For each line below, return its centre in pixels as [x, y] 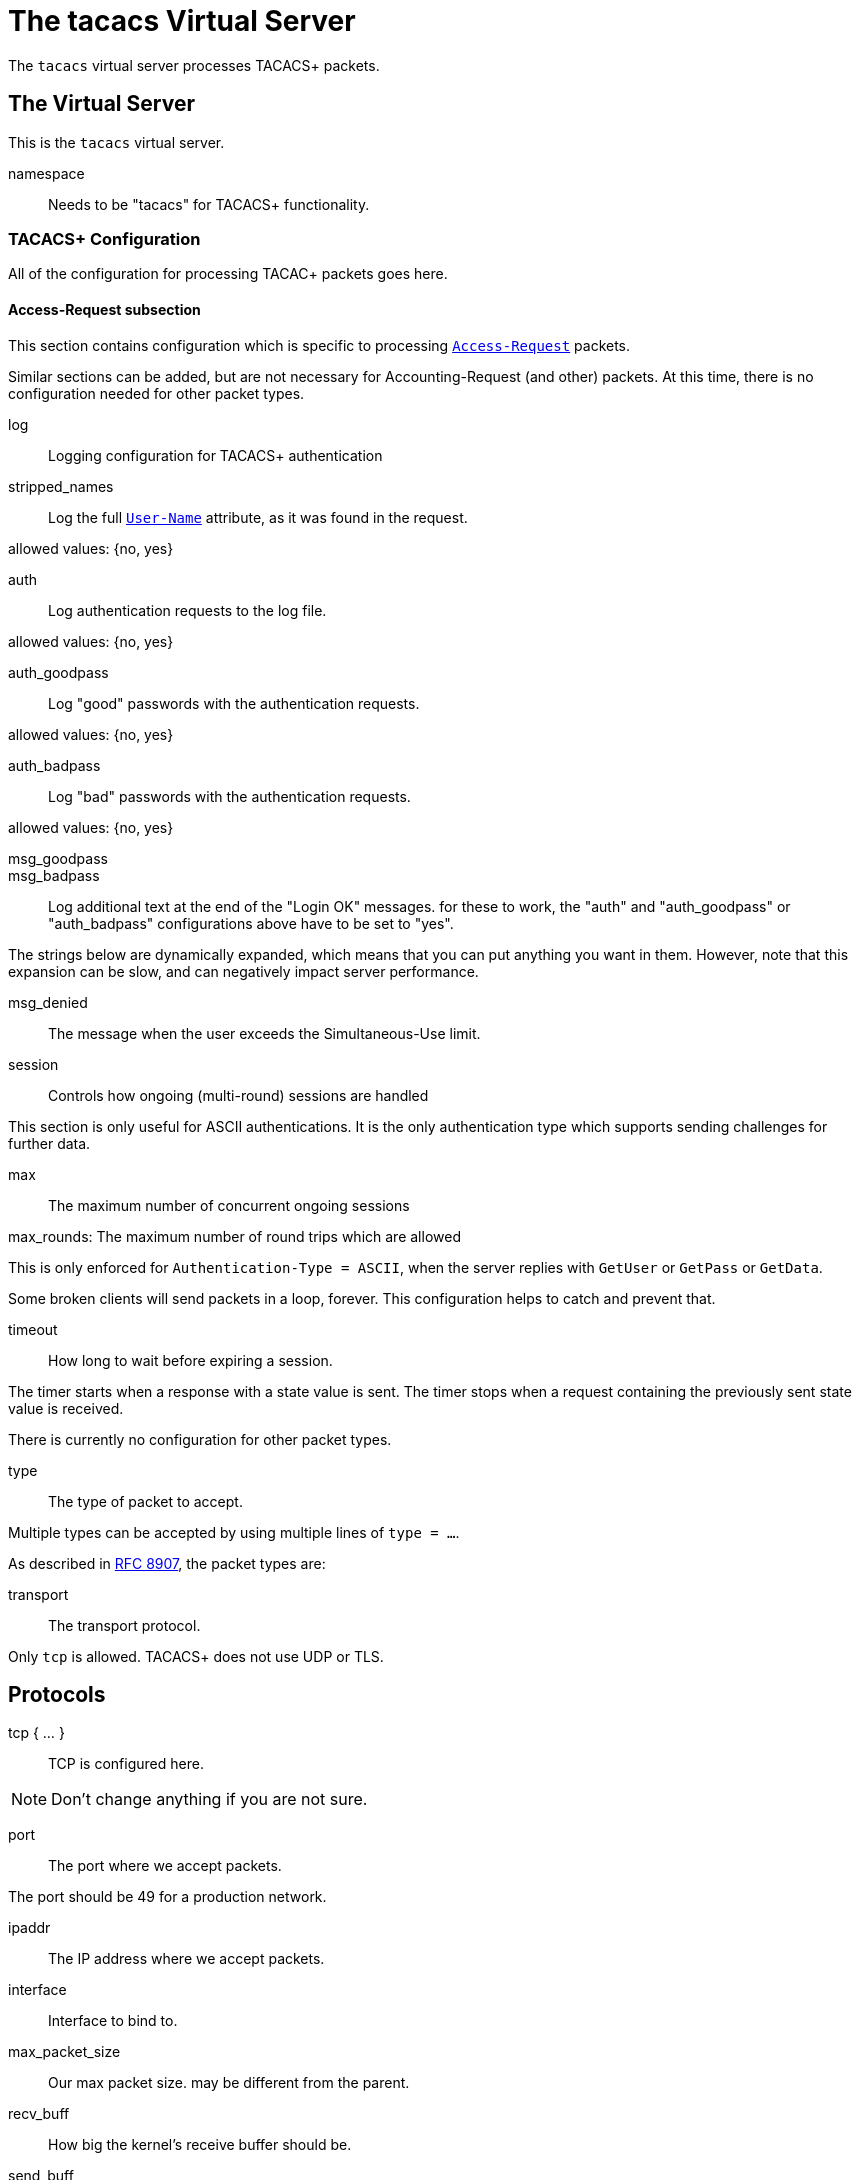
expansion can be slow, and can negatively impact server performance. [243, 971]
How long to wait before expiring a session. [190, 1360]
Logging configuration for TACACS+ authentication [215, 455]
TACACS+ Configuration [104, 238]
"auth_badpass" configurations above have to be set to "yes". [251, 923]
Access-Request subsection [104, 309]
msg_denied [48, 1002]
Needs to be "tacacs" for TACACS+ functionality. [209, 204]
